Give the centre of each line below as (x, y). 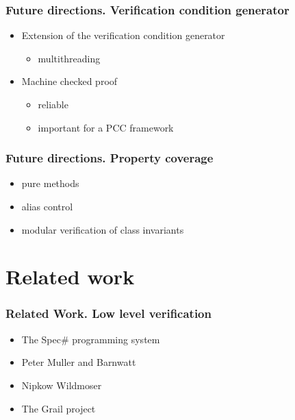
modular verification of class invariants (103, 229)
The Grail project (59, 408)
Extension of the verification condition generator (123, 35)
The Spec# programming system (91, 339)
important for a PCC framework (106, 127)
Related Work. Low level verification (108, 313)
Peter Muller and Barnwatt (79, 362)
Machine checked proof (69, 81)
